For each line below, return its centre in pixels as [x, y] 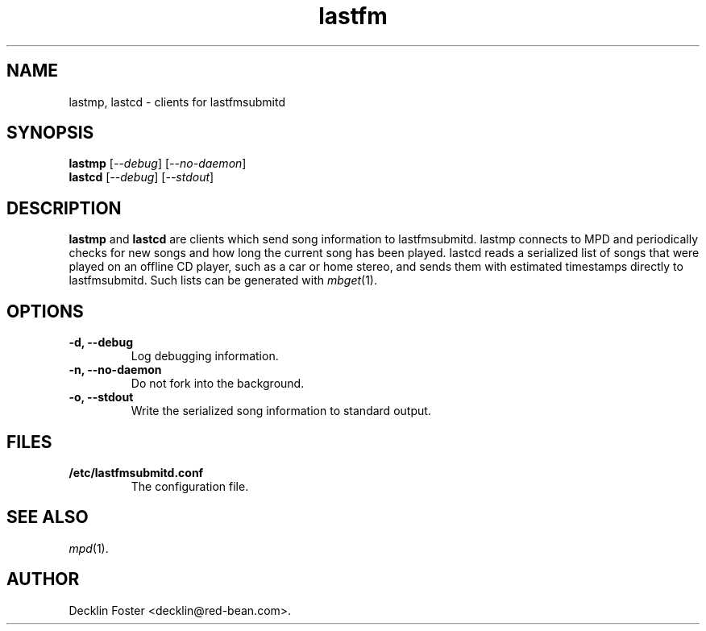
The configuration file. [190, 486]
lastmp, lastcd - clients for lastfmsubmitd [177, 102]
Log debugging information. [205, 356]
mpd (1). [89, 548]
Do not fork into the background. [218, 384]
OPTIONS [45, 311]
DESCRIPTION [64, 208]
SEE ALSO [48, 517]
